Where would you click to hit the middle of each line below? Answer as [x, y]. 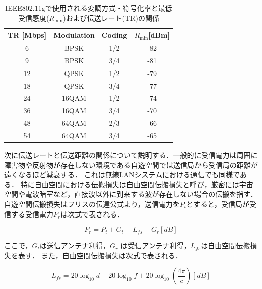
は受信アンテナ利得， [156, 245]
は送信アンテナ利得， [75, 245]
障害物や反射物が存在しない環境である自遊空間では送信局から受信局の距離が [131, 164]
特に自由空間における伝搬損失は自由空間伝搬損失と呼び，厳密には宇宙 [137, 184]
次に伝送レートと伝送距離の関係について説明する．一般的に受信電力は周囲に [131, 155]
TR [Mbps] [27, 35]
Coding [114, 35]
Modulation [74, 35]
